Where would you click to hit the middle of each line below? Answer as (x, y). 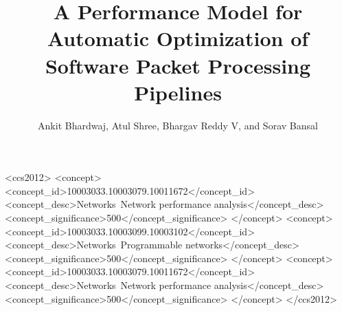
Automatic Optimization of (178, 38)
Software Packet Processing (178, 65)
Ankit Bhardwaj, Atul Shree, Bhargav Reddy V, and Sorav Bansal (178, 125)
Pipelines (178, 92)
